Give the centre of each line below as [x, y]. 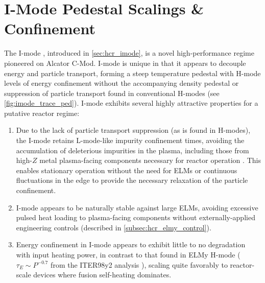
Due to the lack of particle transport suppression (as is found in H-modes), [133, 130]
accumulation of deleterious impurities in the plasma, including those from [132, 150]
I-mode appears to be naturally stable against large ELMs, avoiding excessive [137, 207]
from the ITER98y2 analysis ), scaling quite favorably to [139, 264]
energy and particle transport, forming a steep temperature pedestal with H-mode [132, 73]
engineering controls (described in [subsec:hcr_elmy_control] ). [114, 227]
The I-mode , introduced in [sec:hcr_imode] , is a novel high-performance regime [129, 53]
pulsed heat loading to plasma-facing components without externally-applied [136, 217]
